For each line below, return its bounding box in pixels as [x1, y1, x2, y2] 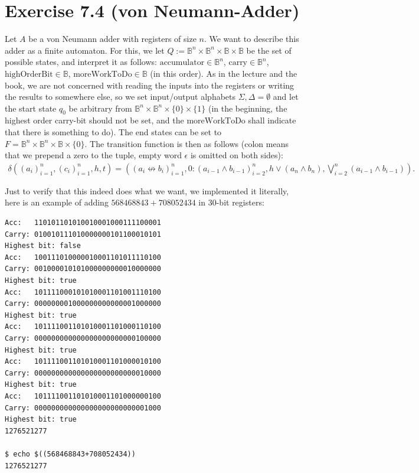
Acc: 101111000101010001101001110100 [5, 288, 161, 296]
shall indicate [248, 114, 296, 126]
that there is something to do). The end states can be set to [5, 126, 222, 138]
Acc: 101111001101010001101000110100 [5, 322, 161, 331]
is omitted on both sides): [190, 149, 283, 161]
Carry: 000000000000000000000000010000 [5, 368, 161, 377]
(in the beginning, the [208, 102, 287, 114]
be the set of [246, 44, 292, 56]
